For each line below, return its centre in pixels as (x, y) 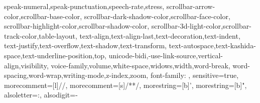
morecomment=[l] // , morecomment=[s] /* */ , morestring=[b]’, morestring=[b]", (125, 85)
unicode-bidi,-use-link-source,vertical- (166, 55)
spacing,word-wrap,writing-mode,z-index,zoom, (76, 75)
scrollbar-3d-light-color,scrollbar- (201, 26)
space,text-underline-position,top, (55, 55)
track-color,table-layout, (41, 35)
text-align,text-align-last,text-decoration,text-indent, (160, 35)
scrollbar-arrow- (191, 6)
